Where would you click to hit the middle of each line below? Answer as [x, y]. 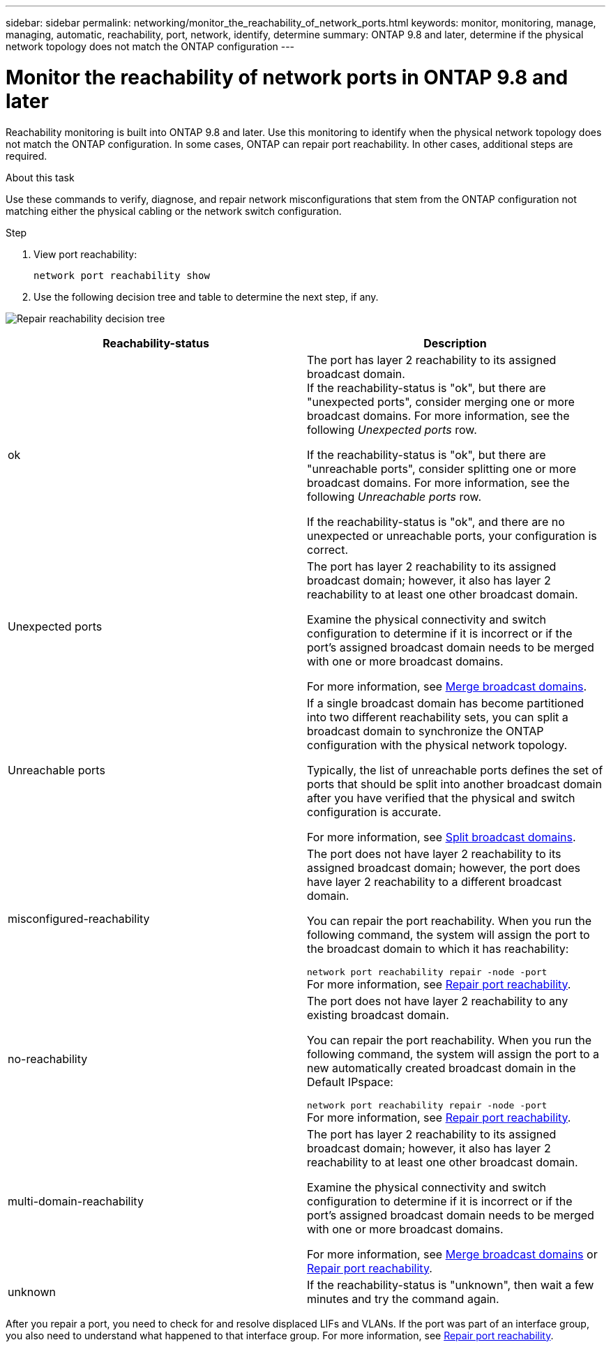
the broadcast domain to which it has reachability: [438, 948]
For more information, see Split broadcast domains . [442, 837]
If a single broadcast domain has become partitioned [445, 703]
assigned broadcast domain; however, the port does [444, 867]
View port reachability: [85, 254]
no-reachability [48, 1059]
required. [27, 156]
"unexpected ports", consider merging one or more [441, 401]
